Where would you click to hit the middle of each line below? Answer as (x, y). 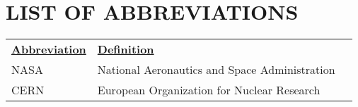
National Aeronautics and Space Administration (216, 69)
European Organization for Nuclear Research (209, 89)
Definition (126, 49)
